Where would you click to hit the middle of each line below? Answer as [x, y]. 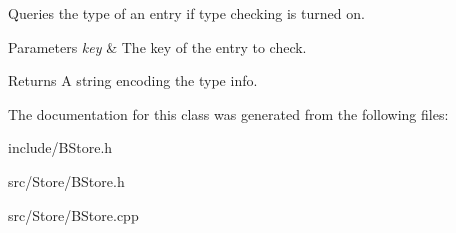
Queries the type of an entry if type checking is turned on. [186, 13]
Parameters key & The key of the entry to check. [157, 46]
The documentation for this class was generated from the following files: [228, 113]
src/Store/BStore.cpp [73, 214]
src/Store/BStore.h [66, 180]
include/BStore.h [60, 147]
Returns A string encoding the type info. [133, 80]
